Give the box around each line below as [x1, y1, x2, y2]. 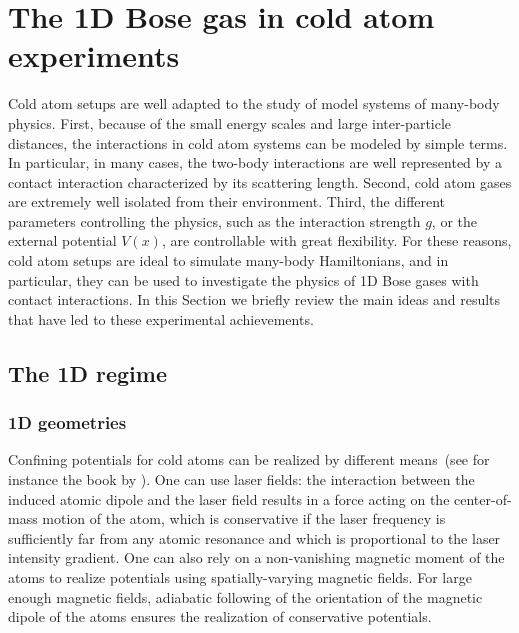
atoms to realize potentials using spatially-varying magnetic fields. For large [8, 567, 472, 587]
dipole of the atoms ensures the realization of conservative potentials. [8, 606, 432, 627]
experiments [8, 35, 180, 76]
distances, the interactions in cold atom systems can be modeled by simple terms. [8, 132, 508, 153]
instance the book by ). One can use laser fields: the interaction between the [8, 469, 475, 490]
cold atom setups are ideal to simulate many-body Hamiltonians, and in [8, 250, 449, 271]
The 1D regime [8, 357, 167, 388]
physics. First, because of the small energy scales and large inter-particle [8, 112, 452, 133]
